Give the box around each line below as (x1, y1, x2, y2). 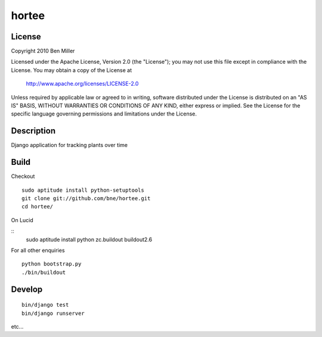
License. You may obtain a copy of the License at (11, 66, 132, 74)
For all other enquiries (11, 246, 65, 254)
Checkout (11, 173, 35, 180)
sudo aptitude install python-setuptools (21, 186, 144, 194)
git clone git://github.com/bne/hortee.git (21, 195, 151, 202)
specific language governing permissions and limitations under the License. (11, 110, 197, 117)
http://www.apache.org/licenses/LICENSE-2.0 (26, 80, 139, 88)
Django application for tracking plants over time (11, 142, 128, 149)
